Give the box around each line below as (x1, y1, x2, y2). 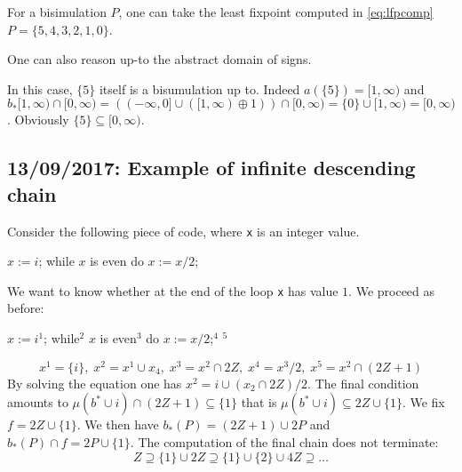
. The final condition (307, 373, 419, 392)
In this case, (7, 79, 73, 98)
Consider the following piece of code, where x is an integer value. (7, 221, 360, 240)
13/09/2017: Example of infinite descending (7, 154, 416, 181)
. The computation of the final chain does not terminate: (130, 432, 439, 451)
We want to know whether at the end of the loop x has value (7, 281, 339, 300)
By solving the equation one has (7, 373, 182, 392)
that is (241, 393, 277, 412)
